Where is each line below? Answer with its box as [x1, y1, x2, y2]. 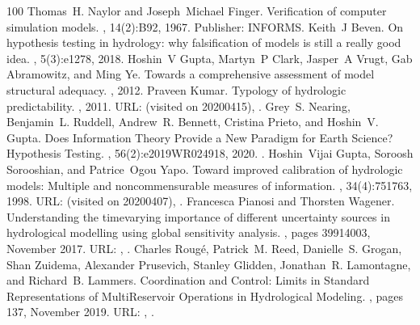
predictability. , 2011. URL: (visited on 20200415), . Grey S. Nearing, [6, 97, 351, 114]
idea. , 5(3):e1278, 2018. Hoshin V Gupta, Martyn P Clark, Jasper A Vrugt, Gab [6, 49, 413, 66]
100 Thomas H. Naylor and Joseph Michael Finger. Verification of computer [6, 2, 387, 19]
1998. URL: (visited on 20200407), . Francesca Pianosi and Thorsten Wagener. [6, 192, 395, 209]
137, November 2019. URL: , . [6, 303, 154, 320]
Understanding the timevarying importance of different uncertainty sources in [6, 208, 390, 225]
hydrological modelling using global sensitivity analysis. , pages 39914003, [6, 224, 371, 241]
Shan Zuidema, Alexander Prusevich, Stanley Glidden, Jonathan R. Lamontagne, [6, 255, 411, 272]
